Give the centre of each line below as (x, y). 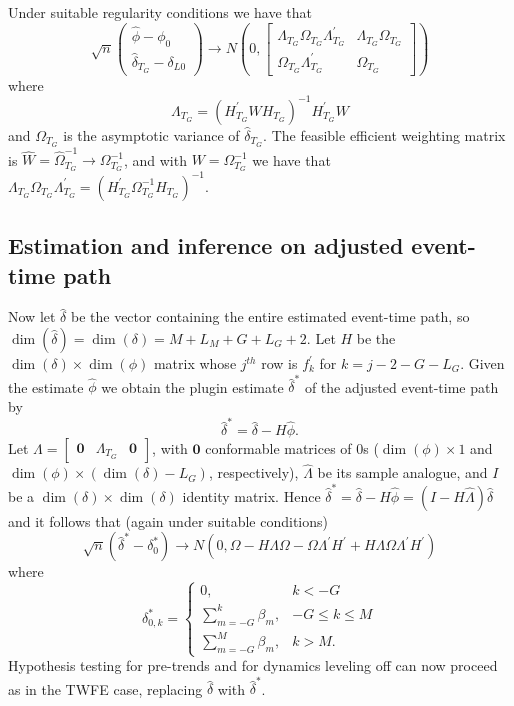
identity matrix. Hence (251, 495)
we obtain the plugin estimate (192, 386)
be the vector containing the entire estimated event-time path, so (270, 316)
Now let (32, 316)
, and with (155, 159)
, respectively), (253, 472)
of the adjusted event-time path (401, 386)
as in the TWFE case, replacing (105, 688)
